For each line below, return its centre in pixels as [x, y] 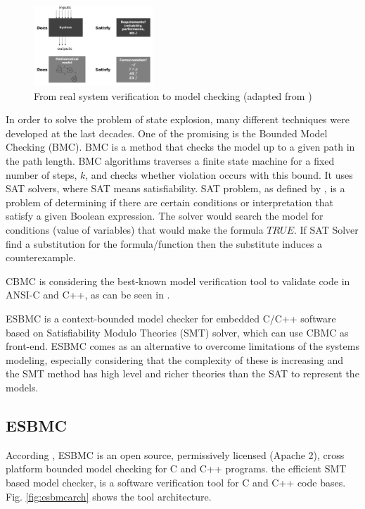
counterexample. [41, 257]
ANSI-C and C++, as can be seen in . [88, 295]
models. [22, 387]
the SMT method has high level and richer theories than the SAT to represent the [182, 373]
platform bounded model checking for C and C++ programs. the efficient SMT [176, 469]
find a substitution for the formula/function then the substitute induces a [164, 243]
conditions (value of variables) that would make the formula [135, 230]
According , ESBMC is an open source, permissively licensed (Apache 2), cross [175, 454]
